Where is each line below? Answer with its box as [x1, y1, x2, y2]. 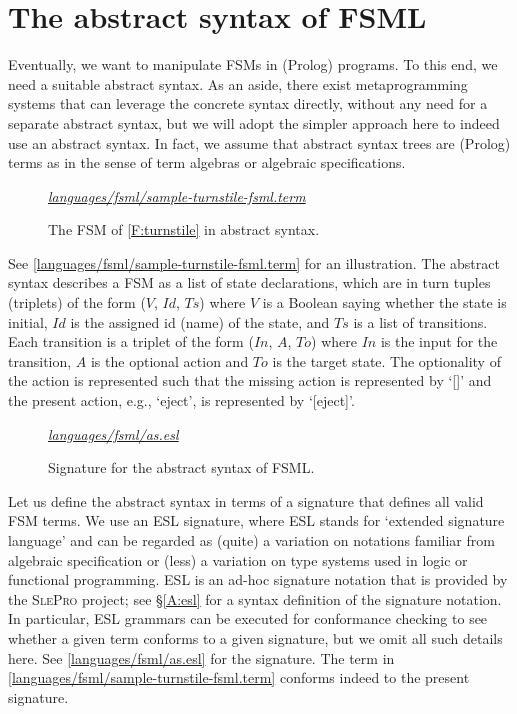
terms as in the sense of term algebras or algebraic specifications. [8, 152, 406, 173]
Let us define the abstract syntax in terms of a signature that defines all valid [8, 490, 484, 511]
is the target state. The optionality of [272, 350, 501, 371]
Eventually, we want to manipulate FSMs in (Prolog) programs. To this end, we [8, 54, 498, 75]
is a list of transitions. [353, 311, 488, 332]
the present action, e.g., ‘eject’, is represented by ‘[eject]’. [8, 390, 355, 411]
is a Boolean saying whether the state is [262, 292, 507, 313]
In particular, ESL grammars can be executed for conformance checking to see [8, 608, 488, 629]
